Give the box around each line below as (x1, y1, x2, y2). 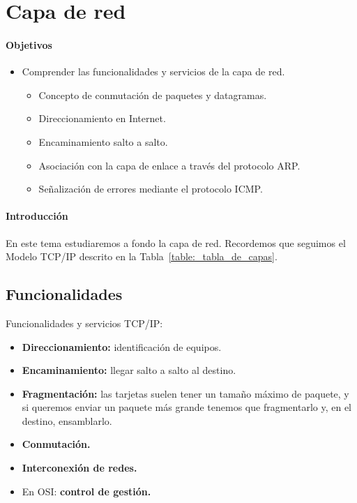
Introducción (6, 209, 68, 223)
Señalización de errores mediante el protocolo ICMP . (38, 181, 263, 196)
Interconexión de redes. (22, 460, 137, 475)
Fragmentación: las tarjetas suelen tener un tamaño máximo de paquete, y (22, 386, 349, 400)
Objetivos (6, 37, 52, 52)
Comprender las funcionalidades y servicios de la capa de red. (22, 64, 285, 79)
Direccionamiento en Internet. (38, 111, 166, 126)
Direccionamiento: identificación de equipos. (22, 339, 222, 354)
